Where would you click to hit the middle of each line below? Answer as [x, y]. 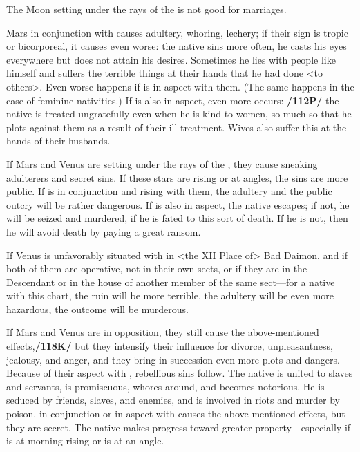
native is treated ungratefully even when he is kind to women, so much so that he [179, 114]
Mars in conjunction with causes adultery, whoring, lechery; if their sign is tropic [177, 32]
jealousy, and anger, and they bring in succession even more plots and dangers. [173, 359]
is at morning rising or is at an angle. [85, 441]
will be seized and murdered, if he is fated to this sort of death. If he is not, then [177, 218]
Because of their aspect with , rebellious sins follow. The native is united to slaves [180, 373]
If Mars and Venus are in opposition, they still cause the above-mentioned [163, 332]
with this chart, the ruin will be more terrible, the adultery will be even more [170, 295]
